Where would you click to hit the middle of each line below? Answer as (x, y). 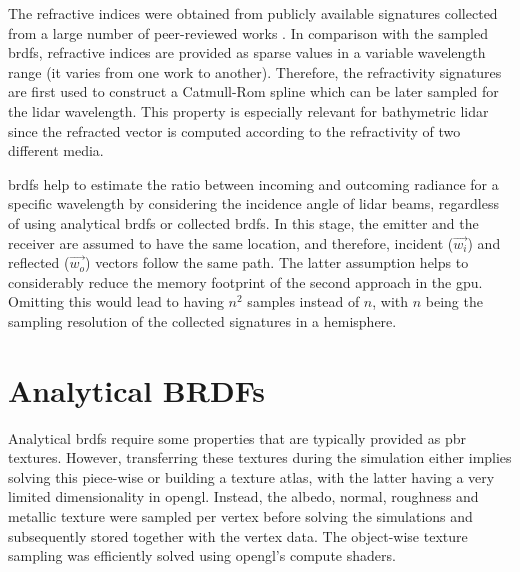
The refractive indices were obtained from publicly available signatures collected (253, 13)
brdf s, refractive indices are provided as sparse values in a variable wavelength (247, 52)
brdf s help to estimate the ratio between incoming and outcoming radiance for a (253, 183)
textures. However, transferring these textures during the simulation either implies (260, 457)
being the (454, 301)
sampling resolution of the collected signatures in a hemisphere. (202, 320)
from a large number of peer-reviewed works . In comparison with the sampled (248, 32)
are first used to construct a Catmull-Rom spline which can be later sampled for (253, 91)
